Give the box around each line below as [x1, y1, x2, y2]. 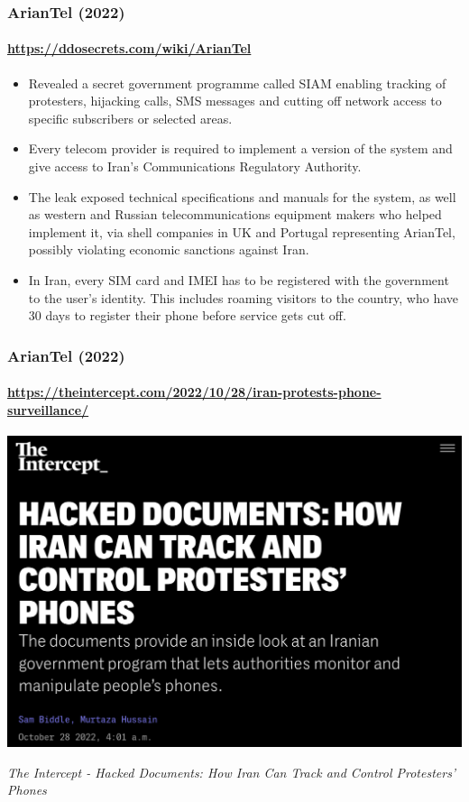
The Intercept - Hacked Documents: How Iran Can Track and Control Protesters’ [7, 762, 456, 781]
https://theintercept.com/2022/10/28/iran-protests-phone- [7, 383, 382, 401]
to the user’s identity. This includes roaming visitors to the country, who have [28, 288, 459, 307]
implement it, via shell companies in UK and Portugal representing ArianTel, [28, 222, 455, 241]
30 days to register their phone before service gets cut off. [28, 306, 346, 325]
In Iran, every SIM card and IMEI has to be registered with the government [28, 270, 449, 289]
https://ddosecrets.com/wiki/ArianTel [7, 39, 252, 58]
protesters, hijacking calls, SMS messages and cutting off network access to [28, 91, 442, 110]
